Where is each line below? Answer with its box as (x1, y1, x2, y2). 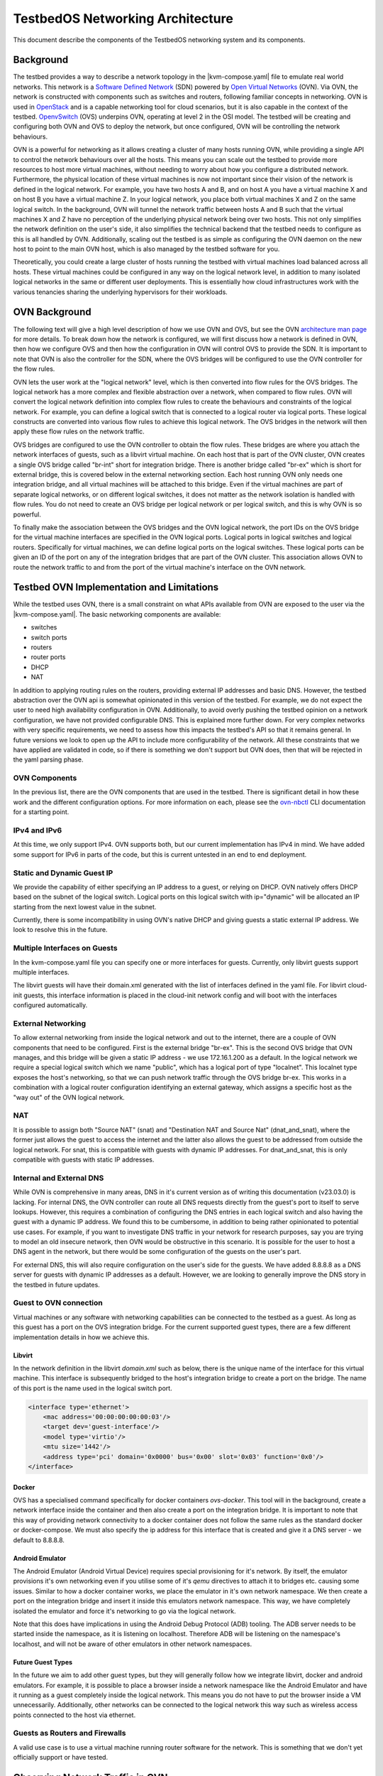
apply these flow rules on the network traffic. (13, 427, 145, 436)
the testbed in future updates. (13, 1280, 101, 1289)
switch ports (30, 633, 67, 641)
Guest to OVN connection (13, 1298, 103, 1308)
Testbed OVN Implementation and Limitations (13, 581, 219, 593)
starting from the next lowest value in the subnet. (13, 902, 157, 911)
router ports (30, 653, 66, 661)
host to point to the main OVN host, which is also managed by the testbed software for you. (13, 245, 280, 254)
